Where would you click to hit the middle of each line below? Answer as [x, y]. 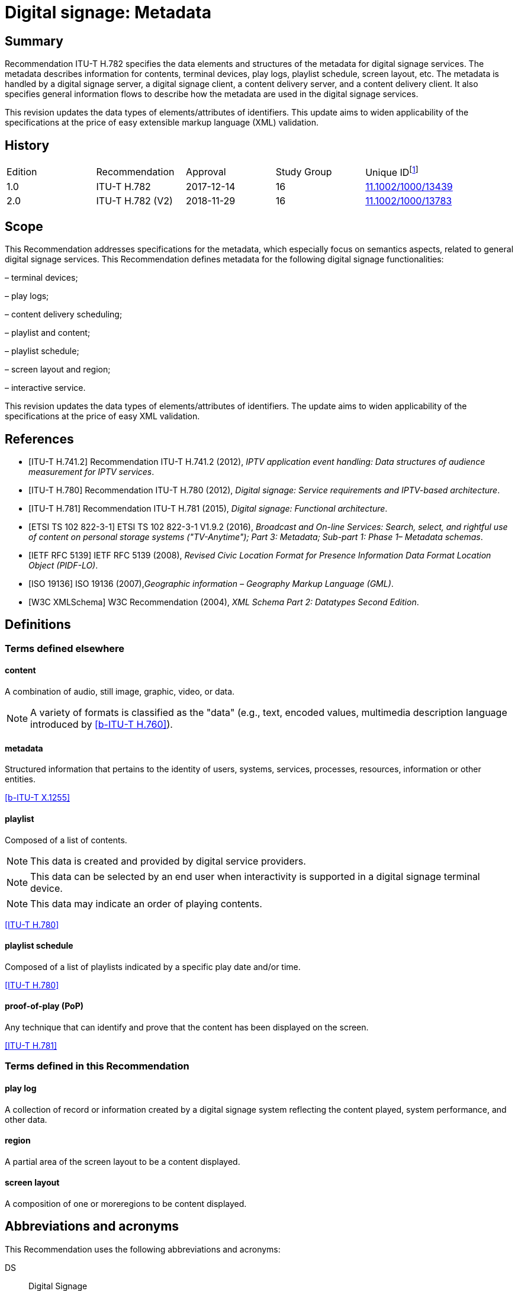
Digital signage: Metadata [108, 12]
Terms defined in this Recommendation [97, 1066]
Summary [34, 41]
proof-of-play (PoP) [44, 1006]
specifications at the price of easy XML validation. [102, 416]
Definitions [38, 625]
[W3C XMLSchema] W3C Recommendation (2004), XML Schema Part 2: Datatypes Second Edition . [224, 602]
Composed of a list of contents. [66, 840]
